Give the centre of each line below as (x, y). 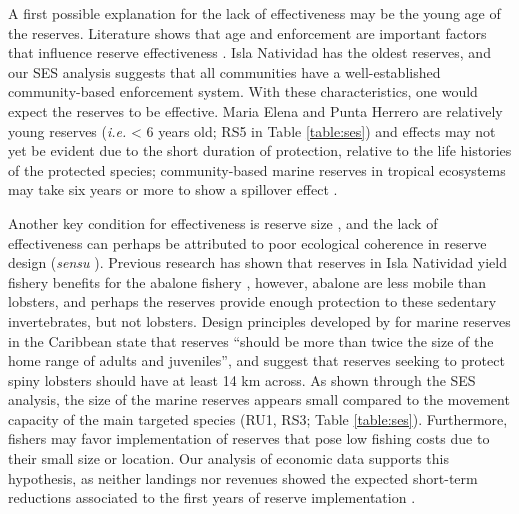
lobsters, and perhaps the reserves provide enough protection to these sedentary (252, 301)
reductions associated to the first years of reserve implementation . (212, 497)
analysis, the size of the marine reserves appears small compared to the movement (259, 399)
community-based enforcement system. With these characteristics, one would (243, 91)
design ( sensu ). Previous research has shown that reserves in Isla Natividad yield (258, 262)
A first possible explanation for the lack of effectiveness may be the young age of (254, 13)
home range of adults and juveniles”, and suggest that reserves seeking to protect (256, 360)
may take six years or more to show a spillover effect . (173, 189)
